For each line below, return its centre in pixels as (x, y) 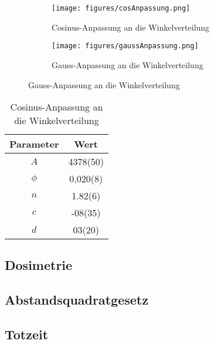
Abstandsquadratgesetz (77, 300)
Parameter (34, 144)
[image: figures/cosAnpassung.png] (121, 8)
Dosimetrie (39, 265)
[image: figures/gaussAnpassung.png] (125, 46)
